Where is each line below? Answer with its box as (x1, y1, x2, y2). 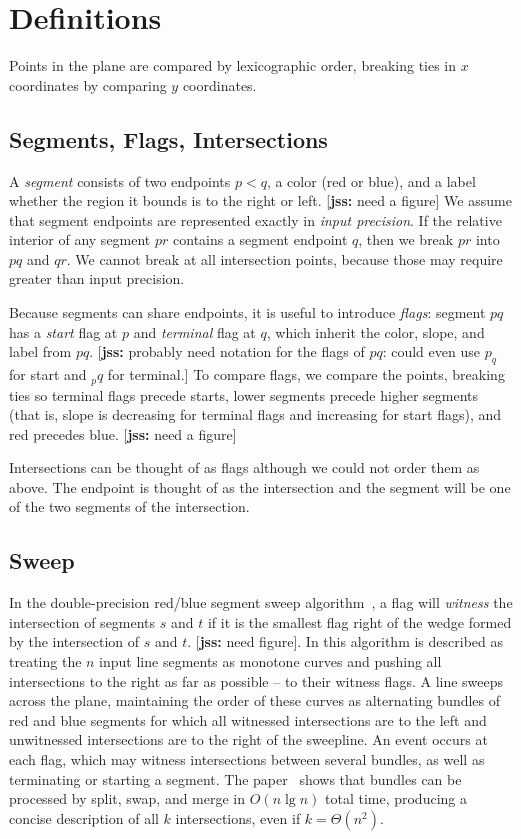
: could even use (382, 341, 480, 362)
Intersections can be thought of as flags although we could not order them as (9, 457, 480, 478)
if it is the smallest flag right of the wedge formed (207, 611, 512, 632)
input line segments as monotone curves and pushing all (99, 651, 442, 672)
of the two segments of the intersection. (9, 496, 250, 517)
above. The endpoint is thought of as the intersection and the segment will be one (9, 476, 511, 497)
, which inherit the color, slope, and (266, 321, 485, 342)
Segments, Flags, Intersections (9, 123, 328, 154)
